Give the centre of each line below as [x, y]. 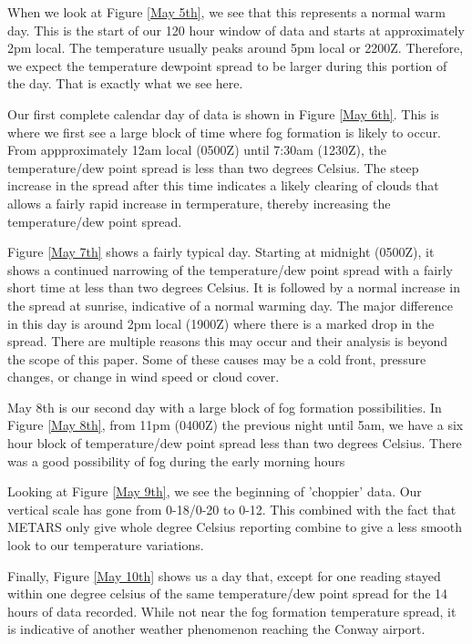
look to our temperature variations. [106, 545]
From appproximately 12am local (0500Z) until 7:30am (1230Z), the [197, 150]
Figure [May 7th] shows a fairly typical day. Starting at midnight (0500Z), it [221, 252]
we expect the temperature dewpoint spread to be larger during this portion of [227, 65]
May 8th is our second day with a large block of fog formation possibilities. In [225, 407]
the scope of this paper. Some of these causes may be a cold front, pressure [217, 358]
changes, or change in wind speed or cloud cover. [144, 377]
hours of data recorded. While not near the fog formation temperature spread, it [232, 611]
